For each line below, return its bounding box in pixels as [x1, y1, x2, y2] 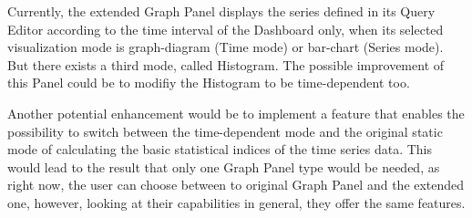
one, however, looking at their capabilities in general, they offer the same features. [7, 192, 466, 212]
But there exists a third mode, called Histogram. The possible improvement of [7, 55, 445, 74]
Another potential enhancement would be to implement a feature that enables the [7, 103, 465, 122]
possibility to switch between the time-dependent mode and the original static [7, 121, 443, 140]
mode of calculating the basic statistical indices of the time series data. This [7, 140, 433, 159]
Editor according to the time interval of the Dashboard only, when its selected [7, 19, 444, 38]
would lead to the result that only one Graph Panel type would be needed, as [7, 157, 440, 176]
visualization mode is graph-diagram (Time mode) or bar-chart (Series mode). [7, 37, 444, 57]
